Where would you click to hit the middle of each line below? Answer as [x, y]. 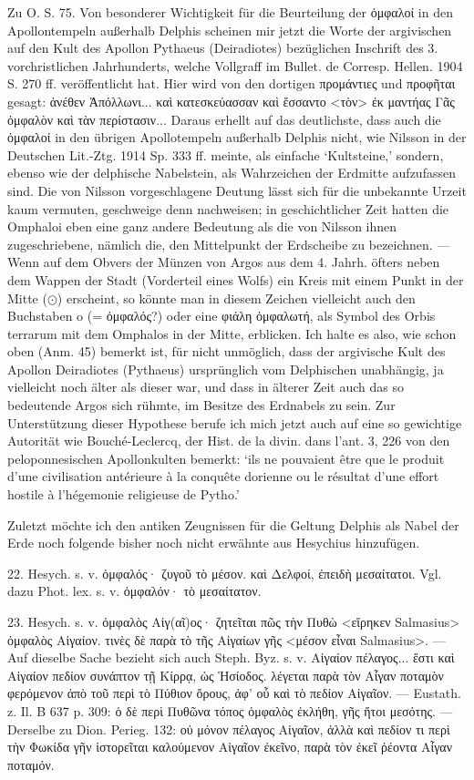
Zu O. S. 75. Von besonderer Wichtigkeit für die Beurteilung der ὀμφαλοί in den [230, 12]
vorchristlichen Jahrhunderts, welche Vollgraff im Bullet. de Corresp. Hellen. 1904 [235, 65]
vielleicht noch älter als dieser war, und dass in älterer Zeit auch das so [206, 387]
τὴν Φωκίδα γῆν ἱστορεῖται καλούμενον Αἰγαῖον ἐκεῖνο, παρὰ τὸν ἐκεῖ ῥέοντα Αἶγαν [230, 747]
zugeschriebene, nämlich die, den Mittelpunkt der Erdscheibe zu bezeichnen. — [229, 244]
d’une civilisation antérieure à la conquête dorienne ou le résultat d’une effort [223, 476]
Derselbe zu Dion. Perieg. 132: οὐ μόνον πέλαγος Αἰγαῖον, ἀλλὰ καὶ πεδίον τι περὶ [229, 729]
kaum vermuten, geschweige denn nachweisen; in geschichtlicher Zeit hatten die [228, 208]
